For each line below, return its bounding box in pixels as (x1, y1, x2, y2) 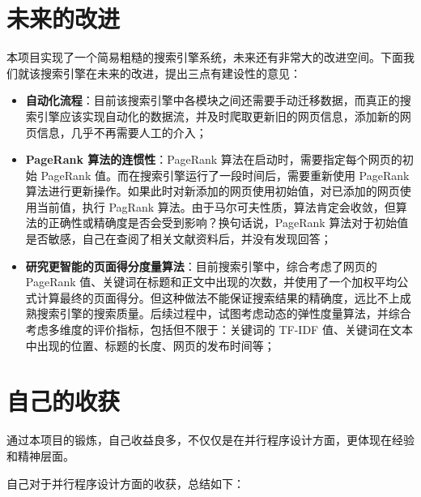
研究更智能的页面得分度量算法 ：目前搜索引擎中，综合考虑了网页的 (25, 257, 377, 274)
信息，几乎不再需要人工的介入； (36, 123, 207, 140)
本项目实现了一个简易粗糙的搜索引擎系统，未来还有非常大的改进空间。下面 (6, 49, 403, 66)
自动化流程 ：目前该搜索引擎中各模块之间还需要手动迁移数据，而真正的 (25, 92, 400, 109)
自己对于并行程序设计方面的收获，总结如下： (6, 474, 245, 491)
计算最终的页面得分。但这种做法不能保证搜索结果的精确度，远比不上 (36, 289, 400, 306)
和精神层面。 (6, 447, 74, 464)
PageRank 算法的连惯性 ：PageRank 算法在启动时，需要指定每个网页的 (25, 151, 402, 168)
